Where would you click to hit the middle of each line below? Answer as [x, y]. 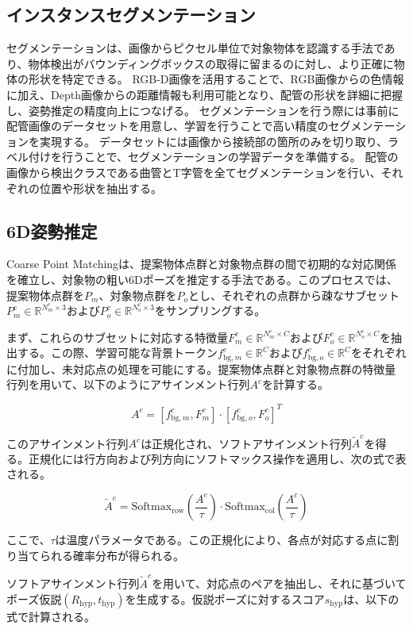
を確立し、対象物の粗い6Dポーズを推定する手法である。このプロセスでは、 [202, 279]
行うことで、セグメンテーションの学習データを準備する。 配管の [230, 157]
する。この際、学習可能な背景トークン [117, 353]
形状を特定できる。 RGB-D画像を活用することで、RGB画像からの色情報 [216, 79]
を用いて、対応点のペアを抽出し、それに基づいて [279, 583]
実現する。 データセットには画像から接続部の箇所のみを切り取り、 [214, 141]
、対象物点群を [138, 295]
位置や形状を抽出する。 [100, 188]
